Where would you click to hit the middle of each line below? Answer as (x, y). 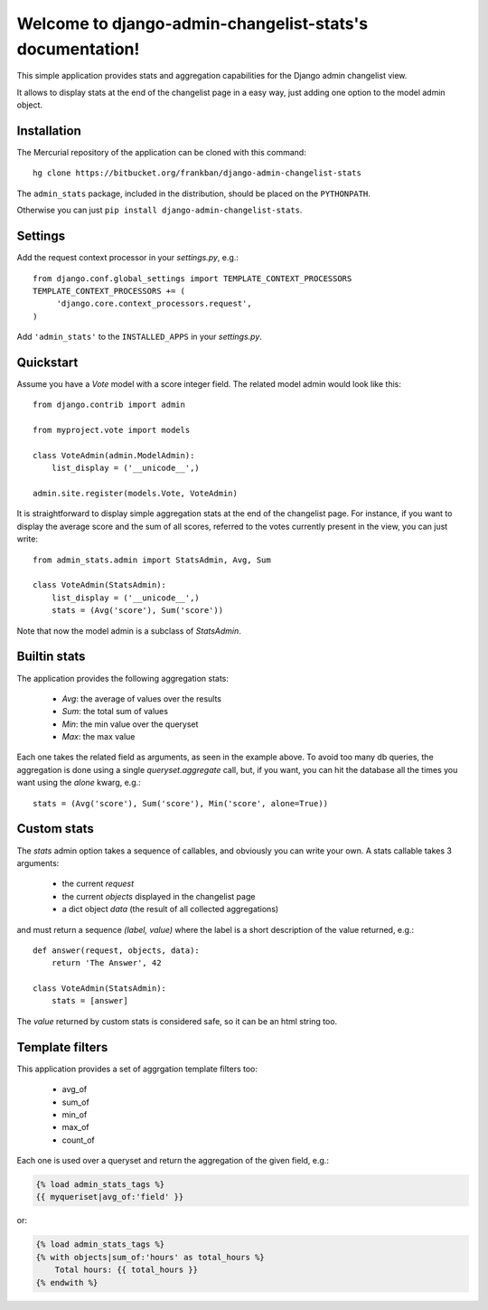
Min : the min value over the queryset (130, 724)
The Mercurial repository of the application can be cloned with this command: (161, 153)
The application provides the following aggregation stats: (123, 678)
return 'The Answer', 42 (106, 963)
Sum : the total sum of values (115, 712)
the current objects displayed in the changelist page (159, 896)
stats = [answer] (89, 1001)
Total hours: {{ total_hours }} (127, 1270)
